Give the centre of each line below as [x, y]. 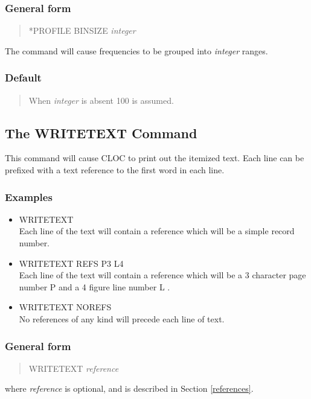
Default [23, 78]
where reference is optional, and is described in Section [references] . [129, 388]
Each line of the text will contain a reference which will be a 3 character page [162, 275]
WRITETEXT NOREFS [65, 307]
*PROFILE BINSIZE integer [82, 30]
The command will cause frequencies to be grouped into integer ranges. [136, 50]
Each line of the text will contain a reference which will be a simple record [157, 231]
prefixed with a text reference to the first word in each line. [115, 170]
